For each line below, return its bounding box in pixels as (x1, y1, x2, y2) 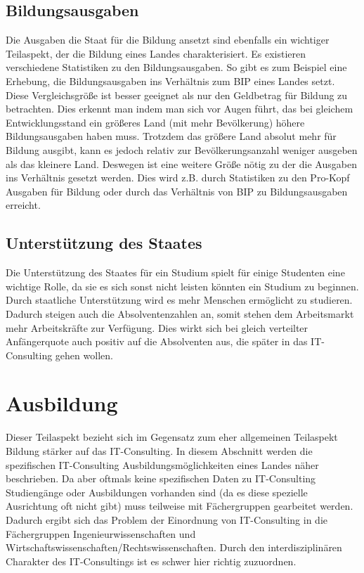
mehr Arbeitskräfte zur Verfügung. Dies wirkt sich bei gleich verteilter (6, 320, 308, 335)
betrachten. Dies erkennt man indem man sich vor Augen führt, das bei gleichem (6, 101, 353, 116)
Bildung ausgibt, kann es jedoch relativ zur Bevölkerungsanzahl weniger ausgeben (6, 142, 358, 157)
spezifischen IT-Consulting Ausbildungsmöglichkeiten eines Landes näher (6, 457, 319, 472)
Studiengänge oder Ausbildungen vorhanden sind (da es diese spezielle (6, 484, 308, 499)
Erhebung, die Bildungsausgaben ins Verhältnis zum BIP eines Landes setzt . (6, 73, 335, 88)
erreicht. (6, 198, 41, 212)
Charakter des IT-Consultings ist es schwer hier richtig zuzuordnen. (6, 553, 297, 568)
